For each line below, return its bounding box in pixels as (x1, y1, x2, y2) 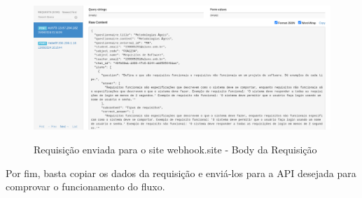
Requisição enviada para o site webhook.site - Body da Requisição (34, 142, 317, 157)
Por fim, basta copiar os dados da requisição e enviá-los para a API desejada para (6, 165, 356, 180)
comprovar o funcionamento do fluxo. (6, 179, 165, 194)
